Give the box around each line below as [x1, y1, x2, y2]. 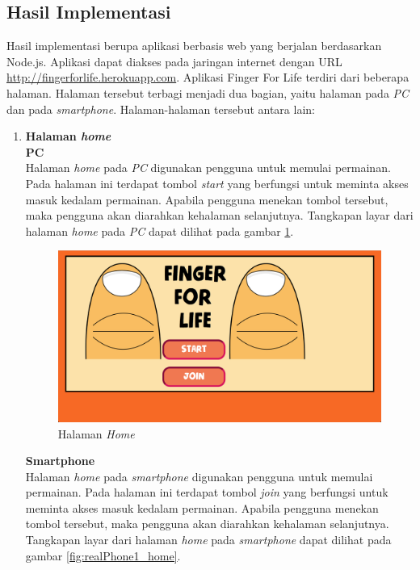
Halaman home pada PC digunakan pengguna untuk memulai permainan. [25, 159, 391, 176]
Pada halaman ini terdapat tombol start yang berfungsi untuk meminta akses [25, 174, 409, 191]
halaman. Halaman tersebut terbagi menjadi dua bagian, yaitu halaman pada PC [6, 84, 409, 101]
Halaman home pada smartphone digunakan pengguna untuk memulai [25, 467, 373, 484]
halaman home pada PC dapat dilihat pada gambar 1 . [25, 222, 294, 239]
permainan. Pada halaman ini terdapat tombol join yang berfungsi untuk [25, 484, 388, 501]
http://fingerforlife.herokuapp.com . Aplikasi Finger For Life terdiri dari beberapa [6, 69, 409, 86]
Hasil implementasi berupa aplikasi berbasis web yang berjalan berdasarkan [6, 37, 382, 54]
